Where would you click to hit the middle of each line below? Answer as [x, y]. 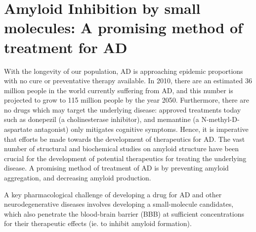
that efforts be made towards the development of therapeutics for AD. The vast [125, 139]
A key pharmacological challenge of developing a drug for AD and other [113, 194]
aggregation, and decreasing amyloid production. [78, 178]
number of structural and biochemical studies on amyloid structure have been [121, 148]
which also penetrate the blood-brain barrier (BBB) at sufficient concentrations [124, 213]
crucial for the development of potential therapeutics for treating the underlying [125, 158]
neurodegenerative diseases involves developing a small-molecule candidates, [119, 204]
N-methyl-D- [220, 119]
